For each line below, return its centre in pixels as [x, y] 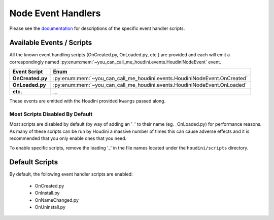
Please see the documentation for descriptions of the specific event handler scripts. [97, 28]
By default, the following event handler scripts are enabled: [71, 174]
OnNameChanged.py [57, 200]
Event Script [28, 72]
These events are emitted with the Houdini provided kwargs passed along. [88, 101]
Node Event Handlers [55, 13]
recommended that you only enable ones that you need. [68, 138]
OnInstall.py [47, 193]
